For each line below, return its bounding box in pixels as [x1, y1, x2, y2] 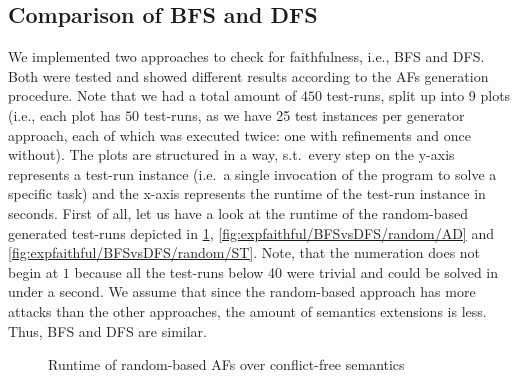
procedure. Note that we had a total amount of [8, 85, 297, 106]
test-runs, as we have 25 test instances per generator [143, 104, 465, 125]
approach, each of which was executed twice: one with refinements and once [8, 124, 471, 145]
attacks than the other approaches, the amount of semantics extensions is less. [8, 300, 487, 321]
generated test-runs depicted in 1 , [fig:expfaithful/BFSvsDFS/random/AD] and [8, 222, 494, 243]
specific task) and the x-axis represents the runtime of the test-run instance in [8, 183, 486, 204]
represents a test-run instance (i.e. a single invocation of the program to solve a [8, 163, 497, 184]
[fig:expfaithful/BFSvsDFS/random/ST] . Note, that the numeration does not [8, 242, 481, 263]
